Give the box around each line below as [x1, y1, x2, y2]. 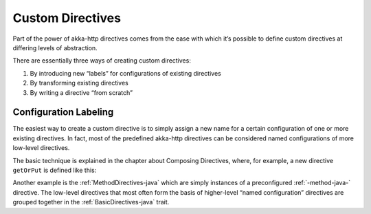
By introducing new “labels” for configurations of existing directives [30, 69, 221, 77]
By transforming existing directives [30, 79, 128, 87]
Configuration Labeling [12, 107, 114, 118]
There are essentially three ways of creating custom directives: [12, 56, 192, 65]
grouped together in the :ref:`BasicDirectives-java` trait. [12, 198, 170, 206]
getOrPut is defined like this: [12, 166, 97, 174]
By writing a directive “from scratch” [30, 88, 133, 96]
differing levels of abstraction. [12, 43, 98, 52]
